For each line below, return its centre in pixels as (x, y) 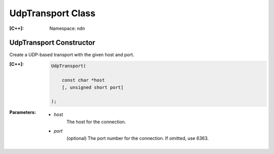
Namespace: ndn (67, 28)
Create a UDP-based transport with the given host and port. (72, 55)
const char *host (83, 80)
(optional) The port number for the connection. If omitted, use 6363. (138, 138)
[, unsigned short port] (93, 87)
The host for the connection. (96, 122)
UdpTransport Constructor (52, 43)
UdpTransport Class (53, 13)
